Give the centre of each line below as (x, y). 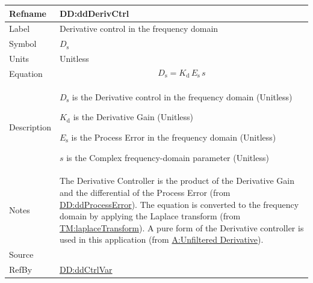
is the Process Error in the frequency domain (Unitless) (174, 137)
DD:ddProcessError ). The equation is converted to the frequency (179, 204)
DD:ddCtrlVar (86, 269)
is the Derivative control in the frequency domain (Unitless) (182, 96)
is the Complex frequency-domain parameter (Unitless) (168, 157)
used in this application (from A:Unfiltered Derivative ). (161, 239)
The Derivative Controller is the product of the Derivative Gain (177, 181)
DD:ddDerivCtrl (94, 13)
